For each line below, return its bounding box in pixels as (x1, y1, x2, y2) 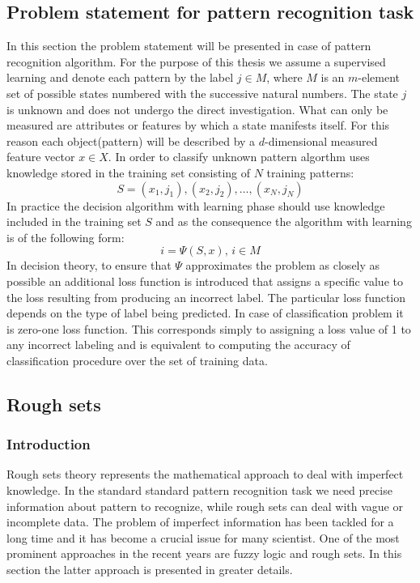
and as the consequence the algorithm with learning (155, 213, 412, 230)
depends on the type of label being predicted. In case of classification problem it (6, 304, 404, 321)
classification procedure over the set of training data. (6, 351, 268, 368)
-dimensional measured (265, 132, 378, 149)
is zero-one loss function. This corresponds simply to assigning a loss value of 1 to (6, 320, 411, 337)
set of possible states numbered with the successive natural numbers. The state (6, 84, 398, 101)
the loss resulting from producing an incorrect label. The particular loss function (6, 288, 406, 305)
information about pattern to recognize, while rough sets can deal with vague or (6, 497, 403, 514)
